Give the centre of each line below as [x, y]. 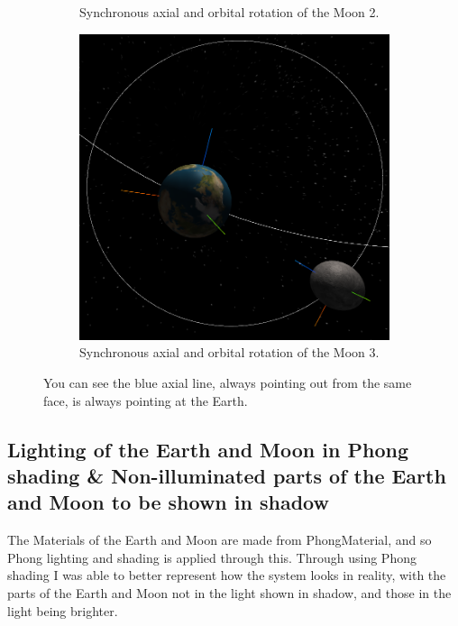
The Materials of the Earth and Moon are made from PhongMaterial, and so [220, 540]
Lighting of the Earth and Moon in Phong [208, 449]
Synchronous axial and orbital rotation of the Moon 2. [229, 12]
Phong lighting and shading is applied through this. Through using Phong [212, 557]
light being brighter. [63, 610]
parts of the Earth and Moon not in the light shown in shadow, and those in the [229, 592]
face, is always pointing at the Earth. [146, 400]
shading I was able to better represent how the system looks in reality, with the [227, 575]
